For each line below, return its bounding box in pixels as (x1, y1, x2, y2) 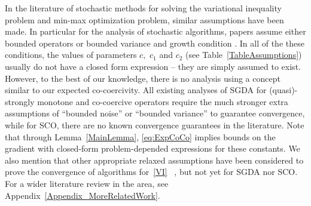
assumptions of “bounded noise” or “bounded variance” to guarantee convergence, (5, 107, 305, 119)
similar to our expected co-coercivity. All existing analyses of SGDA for (5, 84, 267, 96)
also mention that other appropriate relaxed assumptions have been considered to (5, 153, 304, 166)
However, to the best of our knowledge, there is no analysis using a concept (5, 72, 280, 84)
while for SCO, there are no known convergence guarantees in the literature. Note (5, 118, 304, 131)
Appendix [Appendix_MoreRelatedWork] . (5, 189, 160, 201)
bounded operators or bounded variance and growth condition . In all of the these (5, 36, 304, 49)
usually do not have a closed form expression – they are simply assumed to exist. (5, 60, 301, 72)
